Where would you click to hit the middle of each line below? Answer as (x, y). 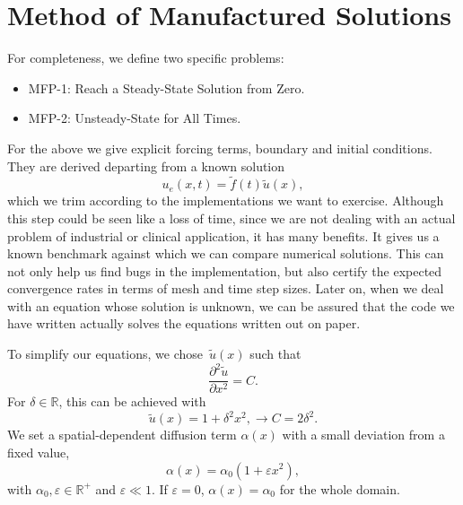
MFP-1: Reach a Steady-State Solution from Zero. (166, 87)
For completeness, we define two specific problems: (146, 58)
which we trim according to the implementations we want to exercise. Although (226, 200)
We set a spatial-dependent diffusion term (122, 435)
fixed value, (39, 452)
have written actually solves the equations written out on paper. (184, 323)
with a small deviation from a (363, 435)
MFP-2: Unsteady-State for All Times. (135, 118)
